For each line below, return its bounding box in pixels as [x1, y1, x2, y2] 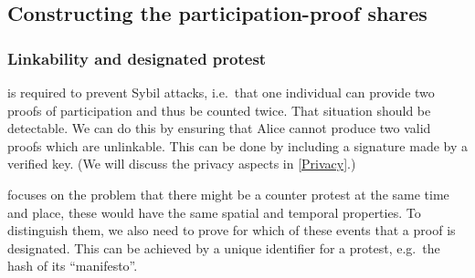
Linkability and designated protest [7, 46, 267, 69]
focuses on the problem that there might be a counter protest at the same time [7, 184, 449, 203]
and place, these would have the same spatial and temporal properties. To [7, 202, 421, 221]
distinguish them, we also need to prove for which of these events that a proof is [7, 221, 456, 240]
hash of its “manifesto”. [7, 256, 138, 275]
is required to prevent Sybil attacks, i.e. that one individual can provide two [7, 83, 435, 101]
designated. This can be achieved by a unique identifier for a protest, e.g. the [7, 238, 440, 257]
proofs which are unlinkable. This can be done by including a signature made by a [7, 136, 468, 155]
